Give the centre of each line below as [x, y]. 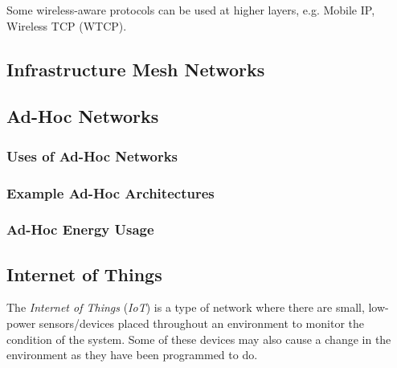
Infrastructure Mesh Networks [136, 69]
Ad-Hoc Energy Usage [80, 229]
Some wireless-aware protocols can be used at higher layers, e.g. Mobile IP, [191, 10]
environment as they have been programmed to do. [132, 355]
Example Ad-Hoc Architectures [111, 192]
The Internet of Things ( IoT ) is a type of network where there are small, [186, 307]
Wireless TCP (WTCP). [67, 25]
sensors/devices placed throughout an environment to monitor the [202, 323]
